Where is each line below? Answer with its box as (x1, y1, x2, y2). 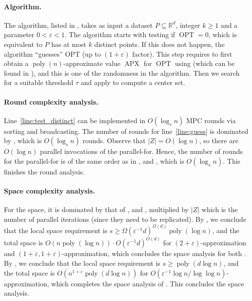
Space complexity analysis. (4, 186, 95, 196)
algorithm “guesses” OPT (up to (4, 48, 101, 59)
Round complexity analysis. (4, 96, 98, 107)
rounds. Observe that (82, 135, 146, 146)
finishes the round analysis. (4, 166, 85, 176)
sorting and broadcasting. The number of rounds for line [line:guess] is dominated (4, 126, 249, 136)
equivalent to (4, 39, 42, 49)
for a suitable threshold (4, 77, 74, 87)
